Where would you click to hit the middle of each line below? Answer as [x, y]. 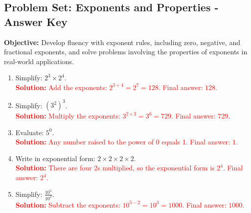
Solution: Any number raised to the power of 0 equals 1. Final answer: [123, 142]
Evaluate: [30, 132]
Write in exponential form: [55, 158]
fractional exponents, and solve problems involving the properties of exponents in [126, 52]
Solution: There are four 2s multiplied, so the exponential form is [115, 168]
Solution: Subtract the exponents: [68, 204]
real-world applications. [39, 61]
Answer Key [36, 21]
